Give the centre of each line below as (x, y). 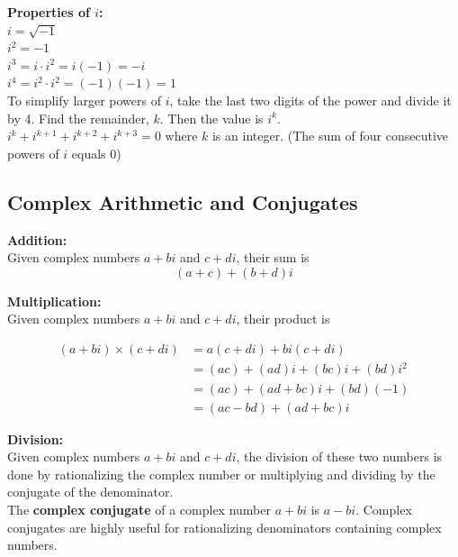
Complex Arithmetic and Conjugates (183, 201)
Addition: (37, 239)
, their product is (283, 319)
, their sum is (273, 257)
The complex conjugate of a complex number (139, 509)
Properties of (49, 12)
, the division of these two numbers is (339, 457)
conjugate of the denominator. (90, 492)
